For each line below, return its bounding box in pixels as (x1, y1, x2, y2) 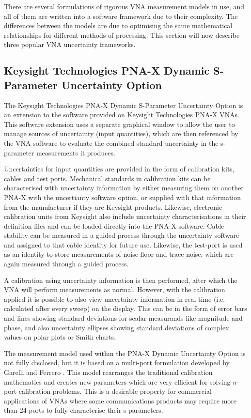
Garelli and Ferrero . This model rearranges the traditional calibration (4, 367, 213, 377)
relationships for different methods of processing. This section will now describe (4, 30, 240, 40)
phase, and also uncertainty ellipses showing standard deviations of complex (4, 322, 229, 332)
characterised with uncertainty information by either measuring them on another (4, 183, 244, 193)
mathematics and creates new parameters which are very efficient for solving (4, 376, 231, 387)
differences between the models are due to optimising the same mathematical (4, 20, 233, 31)
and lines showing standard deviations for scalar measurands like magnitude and (4, 313, 243, 323)
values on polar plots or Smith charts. (4, 332, 116, 342)
